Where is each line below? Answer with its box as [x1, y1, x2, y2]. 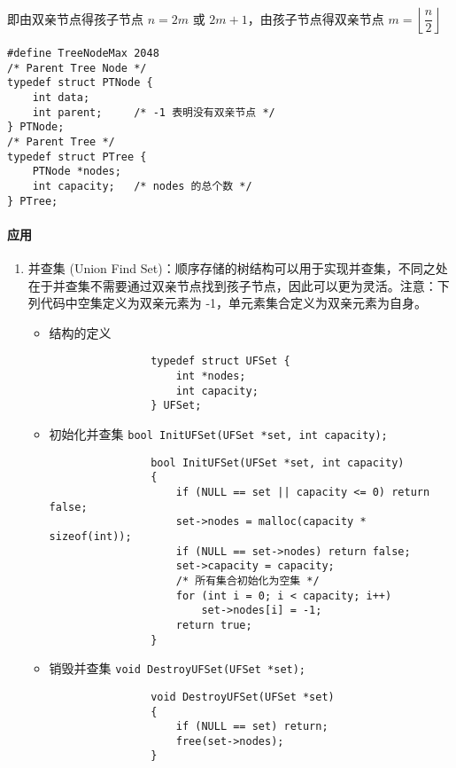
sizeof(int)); [49, 529, 132, 543]
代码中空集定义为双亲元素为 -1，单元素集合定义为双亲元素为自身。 [40, 294, 428, 312]
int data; [32, 90, 90, 104]
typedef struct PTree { [7, 150, 147, 163]
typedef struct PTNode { [7, 76, 153, 90]
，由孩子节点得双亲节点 [247, 9, 384, 27]
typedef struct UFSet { [151, 355, 290, 368]
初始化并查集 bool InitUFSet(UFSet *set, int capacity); [49, 425, 388, 443]
